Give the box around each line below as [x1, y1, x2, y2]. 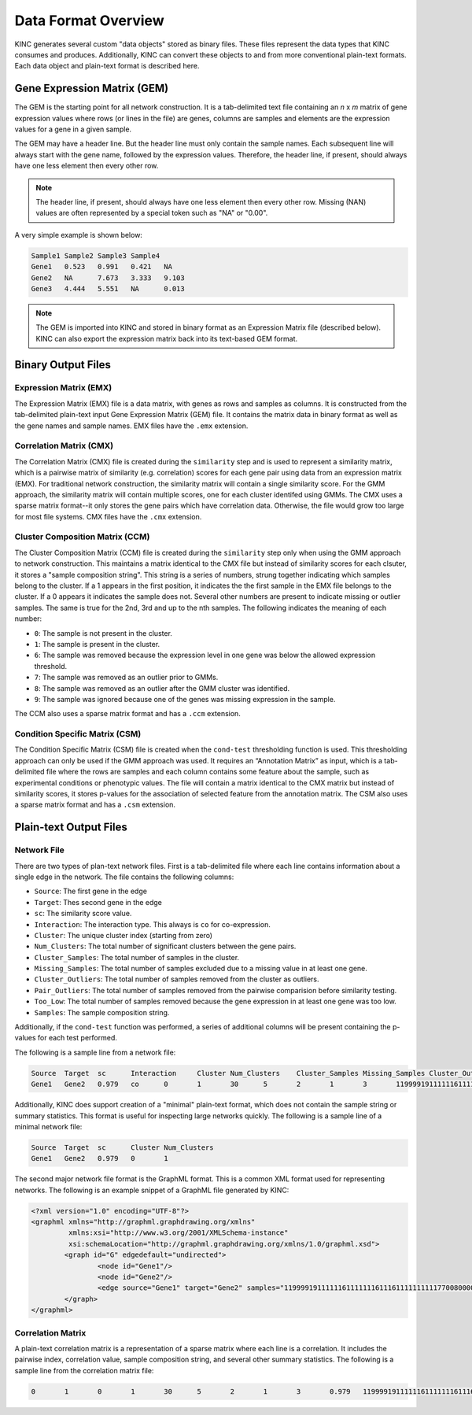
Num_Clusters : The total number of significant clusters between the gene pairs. [34, 941, 297, 951]
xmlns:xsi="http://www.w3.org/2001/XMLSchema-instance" [68, 1228, 289, 1237]
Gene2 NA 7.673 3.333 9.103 [31, 273, 185, 283]
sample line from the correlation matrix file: [14, 1365, 154, 1375]
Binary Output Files [14, 358, 112, 371]
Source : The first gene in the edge [34, 886, 147, 896]
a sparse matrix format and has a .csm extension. [14, 800, 176, 810]
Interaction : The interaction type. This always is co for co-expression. [34, 919, 271, 929]
